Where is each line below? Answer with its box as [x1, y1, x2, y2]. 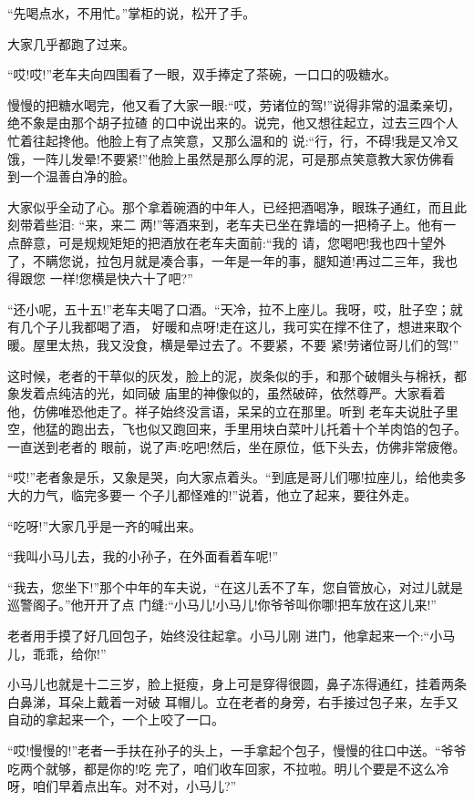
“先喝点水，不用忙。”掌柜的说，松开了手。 [7, 4, 256, 22]
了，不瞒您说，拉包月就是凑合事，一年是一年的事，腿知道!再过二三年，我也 [7, 251, 458, 270]
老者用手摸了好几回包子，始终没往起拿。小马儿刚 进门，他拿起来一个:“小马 [7, 626, 456, 645]
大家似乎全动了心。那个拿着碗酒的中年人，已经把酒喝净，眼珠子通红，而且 [7, 197, 454, 216]
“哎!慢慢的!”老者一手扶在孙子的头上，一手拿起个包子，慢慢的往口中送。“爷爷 [7, 741, 467, 759]
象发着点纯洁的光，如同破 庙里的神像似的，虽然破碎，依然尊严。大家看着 [7, 384, 446, 403]
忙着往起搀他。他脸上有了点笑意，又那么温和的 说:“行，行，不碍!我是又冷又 [7, 130, 459, 149]
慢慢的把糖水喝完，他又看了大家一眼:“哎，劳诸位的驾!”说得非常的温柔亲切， [7, 95, 460, 114]
